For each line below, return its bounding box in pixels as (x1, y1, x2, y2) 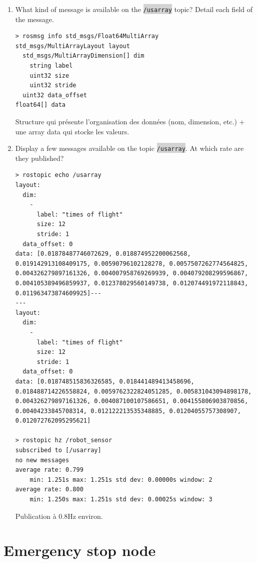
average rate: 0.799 (15, 466, 83, 474)
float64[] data (15, 101, 66, 109)
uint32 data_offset (22, 91, 87, 99)
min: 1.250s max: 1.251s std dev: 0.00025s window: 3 (29, 496, 212, 503)
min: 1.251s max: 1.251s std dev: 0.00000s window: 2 (29, 476, 212, 483)
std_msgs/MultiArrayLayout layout (15, 42, 130, 50)
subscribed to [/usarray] (15, 447, 101, 454)
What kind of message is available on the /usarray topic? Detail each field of (15, 4, 252, 14)
